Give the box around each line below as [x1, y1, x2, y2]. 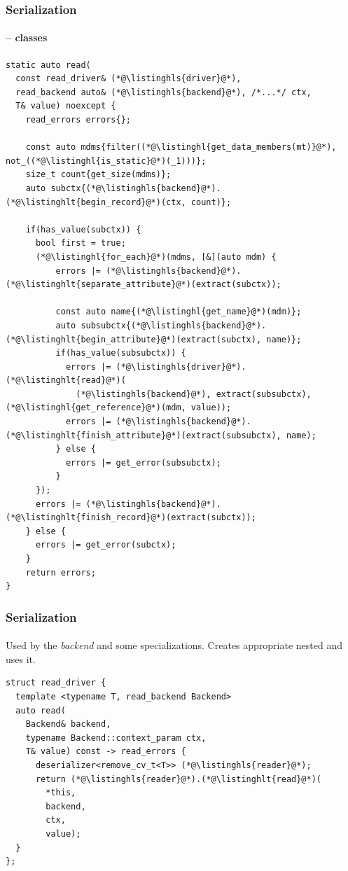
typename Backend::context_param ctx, [25, 732, 207, 743]
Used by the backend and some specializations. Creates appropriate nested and [6, 638, 343, 653]
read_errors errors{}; [25, 115, 131, 125]
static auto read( [6, 60, 91, 70]
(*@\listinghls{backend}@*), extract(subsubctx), [76, 389, 312, 399]
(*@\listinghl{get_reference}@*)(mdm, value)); [6, 403, 232, 413]
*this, [46, 788, 76, 798]
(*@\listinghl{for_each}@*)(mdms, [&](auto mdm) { [35, 251, 277, 262]
